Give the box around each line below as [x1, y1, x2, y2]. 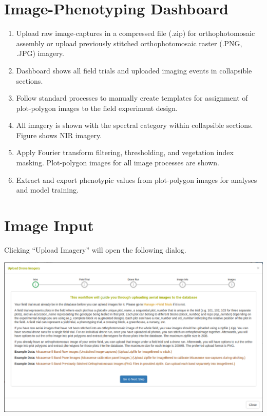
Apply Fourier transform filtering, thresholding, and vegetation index [16, 147, 234, 158]
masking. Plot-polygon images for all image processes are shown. [16, 157, 219, 168]
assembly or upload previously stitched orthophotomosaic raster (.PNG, [16, 37, 242, 48]
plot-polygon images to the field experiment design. [16, 102, 178, 113]
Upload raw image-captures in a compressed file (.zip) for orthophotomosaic [16, 28, 255, 39]
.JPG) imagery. [16, 48, 64, 59]
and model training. [16, 184, 79, 195]
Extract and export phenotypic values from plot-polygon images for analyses [16, 174, 257, 185]
